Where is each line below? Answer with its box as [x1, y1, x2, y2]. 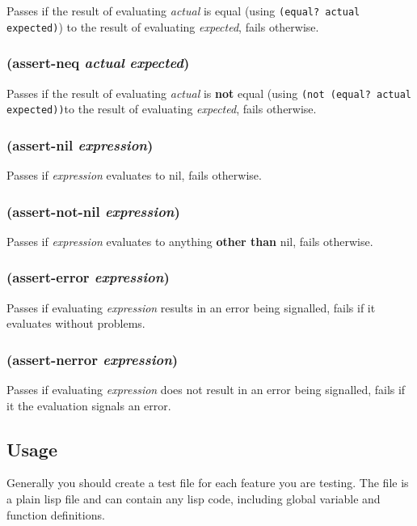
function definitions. [6, 506, 105, 523]
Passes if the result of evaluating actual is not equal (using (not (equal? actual [6, 84, 411, 101]
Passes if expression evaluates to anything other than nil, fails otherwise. [6, 232, 373, 249]
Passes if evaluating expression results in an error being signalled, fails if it [6, 299, 376, 316]
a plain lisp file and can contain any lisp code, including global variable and [6, 490, 381, 507]
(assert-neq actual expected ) [6, 53, 190, 73]
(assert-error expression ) [6, 267, 170, 287]
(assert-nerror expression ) [6, 349, 179, 369]
